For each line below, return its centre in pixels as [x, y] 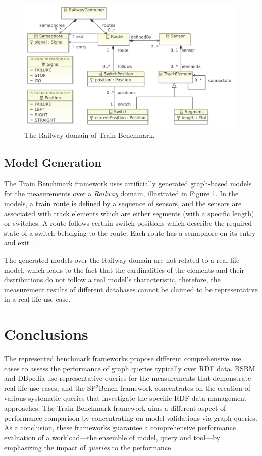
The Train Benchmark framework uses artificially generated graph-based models [128, 183]
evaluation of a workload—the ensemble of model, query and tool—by [112, 437]
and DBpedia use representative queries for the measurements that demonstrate [128, 378]
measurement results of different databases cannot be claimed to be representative [131, 289]
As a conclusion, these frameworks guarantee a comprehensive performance [120, 427]
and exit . [20, 243]
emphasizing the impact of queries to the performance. [89, 447]
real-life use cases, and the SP [50, 388]
